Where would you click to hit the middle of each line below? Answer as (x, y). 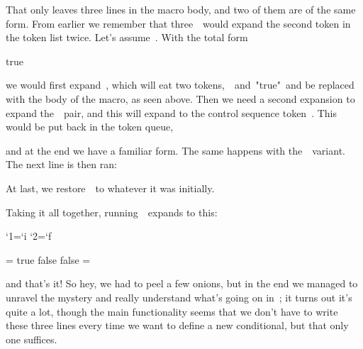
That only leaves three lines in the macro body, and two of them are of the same (181, 9)
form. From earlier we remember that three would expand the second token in (178, 23)
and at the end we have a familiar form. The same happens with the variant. (175, 150)
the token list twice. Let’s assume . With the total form (127, 37)
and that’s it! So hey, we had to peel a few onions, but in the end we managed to (182, 283)
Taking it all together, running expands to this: (112, 212)
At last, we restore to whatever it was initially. (110, 188)
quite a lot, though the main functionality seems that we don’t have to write (172, 311)
